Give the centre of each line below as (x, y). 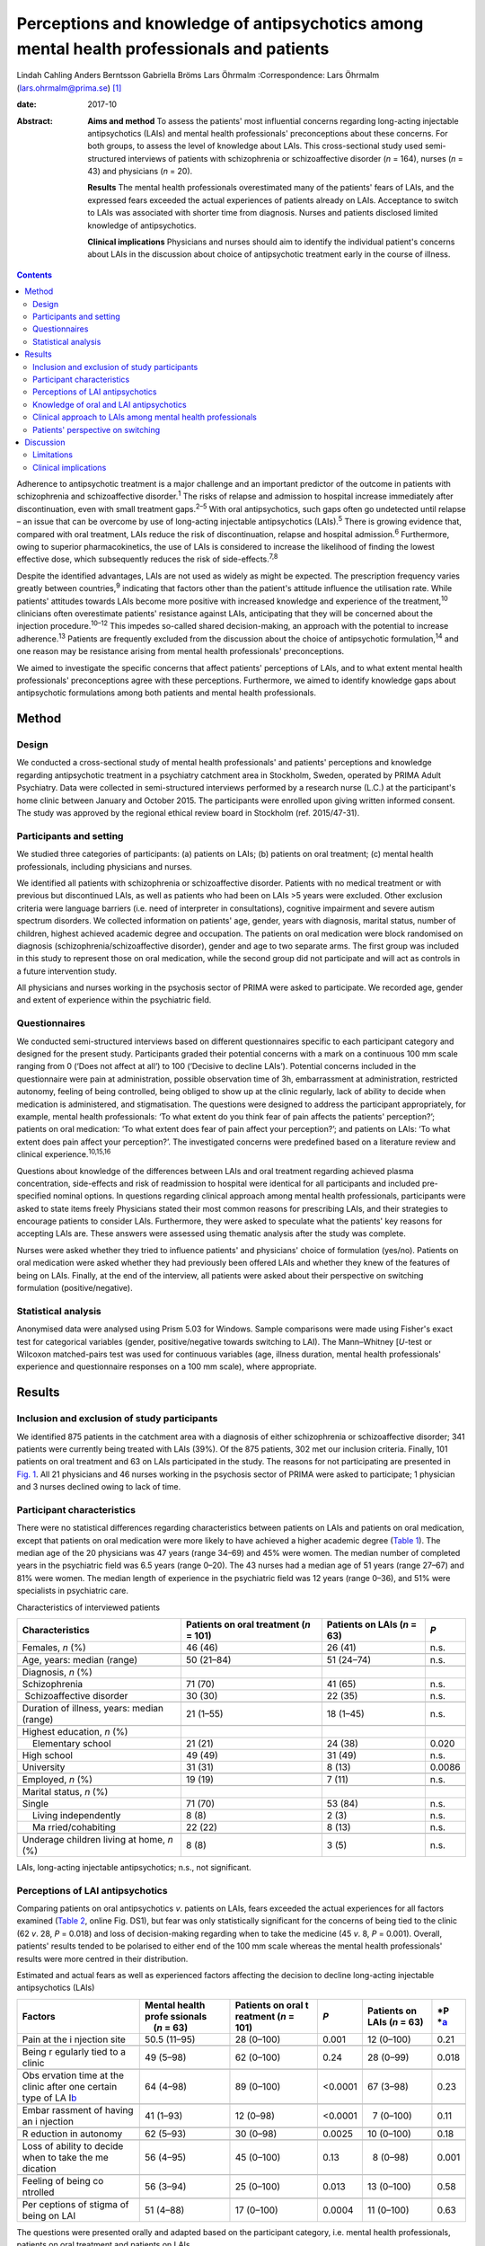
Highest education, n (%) (75, 1731)
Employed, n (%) (57, 1779)
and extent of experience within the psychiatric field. (114, 1000)
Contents (35, 275)
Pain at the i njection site (74, 2039)
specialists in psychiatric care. (73, 1591)
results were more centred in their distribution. (102, 1959)
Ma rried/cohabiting (74, 1826)
